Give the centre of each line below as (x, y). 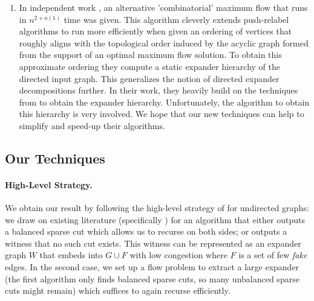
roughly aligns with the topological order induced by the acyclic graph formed (164, 43)
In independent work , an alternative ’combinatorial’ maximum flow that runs (163, 7)
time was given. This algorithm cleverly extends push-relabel (176, 19)
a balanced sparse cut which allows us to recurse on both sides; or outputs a (146, 231)
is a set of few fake (273, 255)
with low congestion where (178, 255)
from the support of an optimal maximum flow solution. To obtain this (150, 55)
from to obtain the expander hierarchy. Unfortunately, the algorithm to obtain (164, 102)
